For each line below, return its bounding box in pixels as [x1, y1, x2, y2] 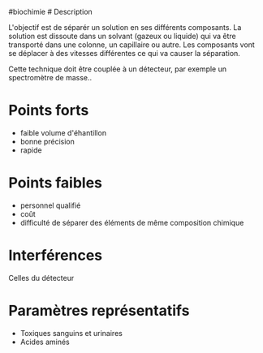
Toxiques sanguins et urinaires [19, 328, 123, 338]
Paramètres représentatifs [8, 302, 190, 320]
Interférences [8, 247, 103, 265]
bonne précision [19, 136, 75, 146]
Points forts [8, 101, 89, 120]
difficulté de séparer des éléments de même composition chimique [19, 217, 244, 227]
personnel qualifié [19, 200, 81, 210]
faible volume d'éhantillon [19, 127, 107, 137]
